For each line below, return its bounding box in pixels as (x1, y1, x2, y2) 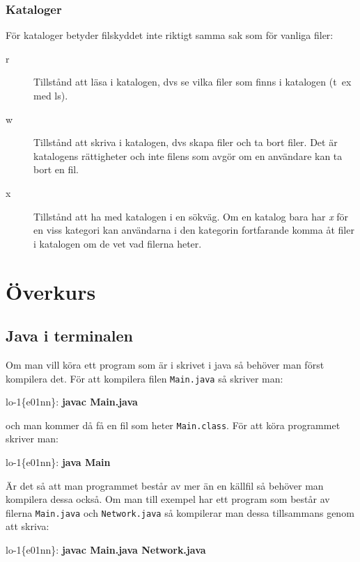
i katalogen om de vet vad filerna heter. (33, 236, 202, 250)
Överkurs (6, 277, 96, 305)
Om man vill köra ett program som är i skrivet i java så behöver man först (6, 357, 324, 371)
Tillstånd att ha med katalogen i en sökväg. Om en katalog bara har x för (33, 209, 349, 223)
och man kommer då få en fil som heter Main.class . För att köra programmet (6, 417, 341, 432)
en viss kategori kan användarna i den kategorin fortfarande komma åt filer (33, 223, 354, 237)
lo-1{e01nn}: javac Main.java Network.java (6, 543, 206, 557)
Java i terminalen (6, 325, 134, 346)
